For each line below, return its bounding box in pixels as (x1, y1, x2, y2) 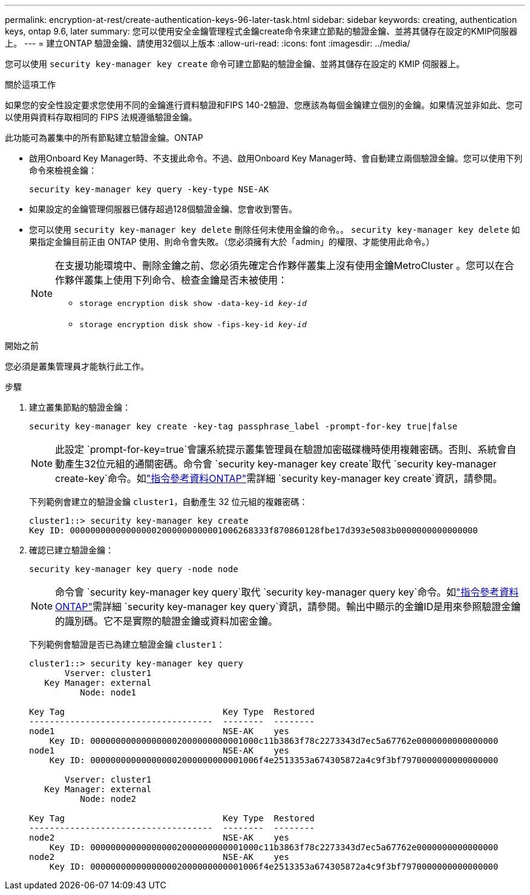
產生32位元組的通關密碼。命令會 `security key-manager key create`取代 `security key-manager (65, 458, 497, 470)
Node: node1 (80, 688, 137, 697)
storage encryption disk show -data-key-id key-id (79, 299, 307, 308)
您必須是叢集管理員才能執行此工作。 (5, 361, 149, 371)
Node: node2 (80, 794, 137, 804)
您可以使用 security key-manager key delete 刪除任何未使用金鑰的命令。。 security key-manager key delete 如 (29, 224, 520, 235)
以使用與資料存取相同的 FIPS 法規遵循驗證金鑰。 (5, 112, 197, 122)
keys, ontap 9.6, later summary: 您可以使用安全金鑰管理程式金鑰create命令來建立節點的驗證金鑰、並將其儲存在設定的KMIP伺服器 (5, 26, 518, 36)
